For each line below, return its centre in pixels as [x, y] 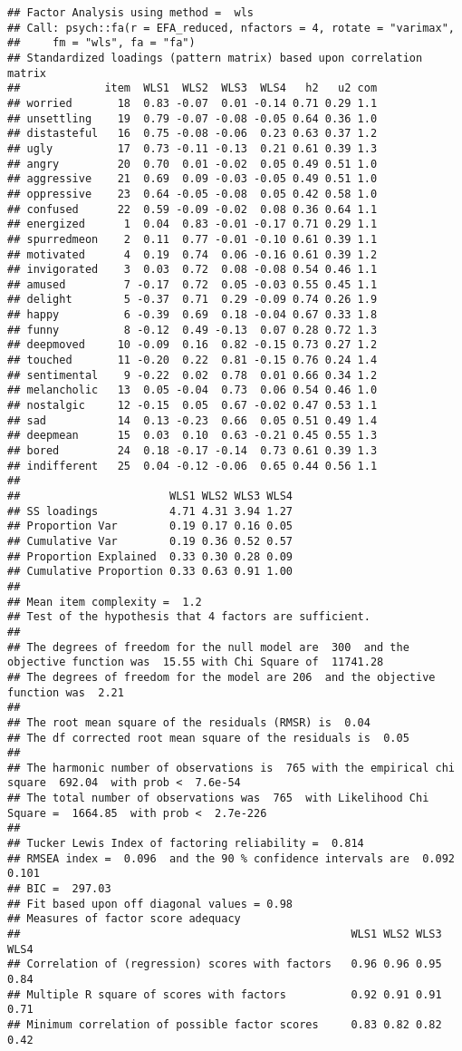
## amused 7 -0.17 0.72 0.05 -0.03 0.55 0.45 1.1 [192, 284]
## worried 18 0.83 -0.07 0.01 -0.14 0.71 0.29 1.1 [192, 103]
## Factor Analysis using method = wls [131, 13]
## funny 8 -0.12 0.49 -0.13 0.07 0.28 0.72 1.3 [192, 330]
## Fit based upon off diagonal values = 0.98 [150, 904]
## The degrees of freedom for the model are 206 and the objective [221, 677]
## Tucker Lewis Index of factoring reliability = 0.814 [186, 844]
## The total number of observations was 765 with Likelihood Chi [218, 798]
